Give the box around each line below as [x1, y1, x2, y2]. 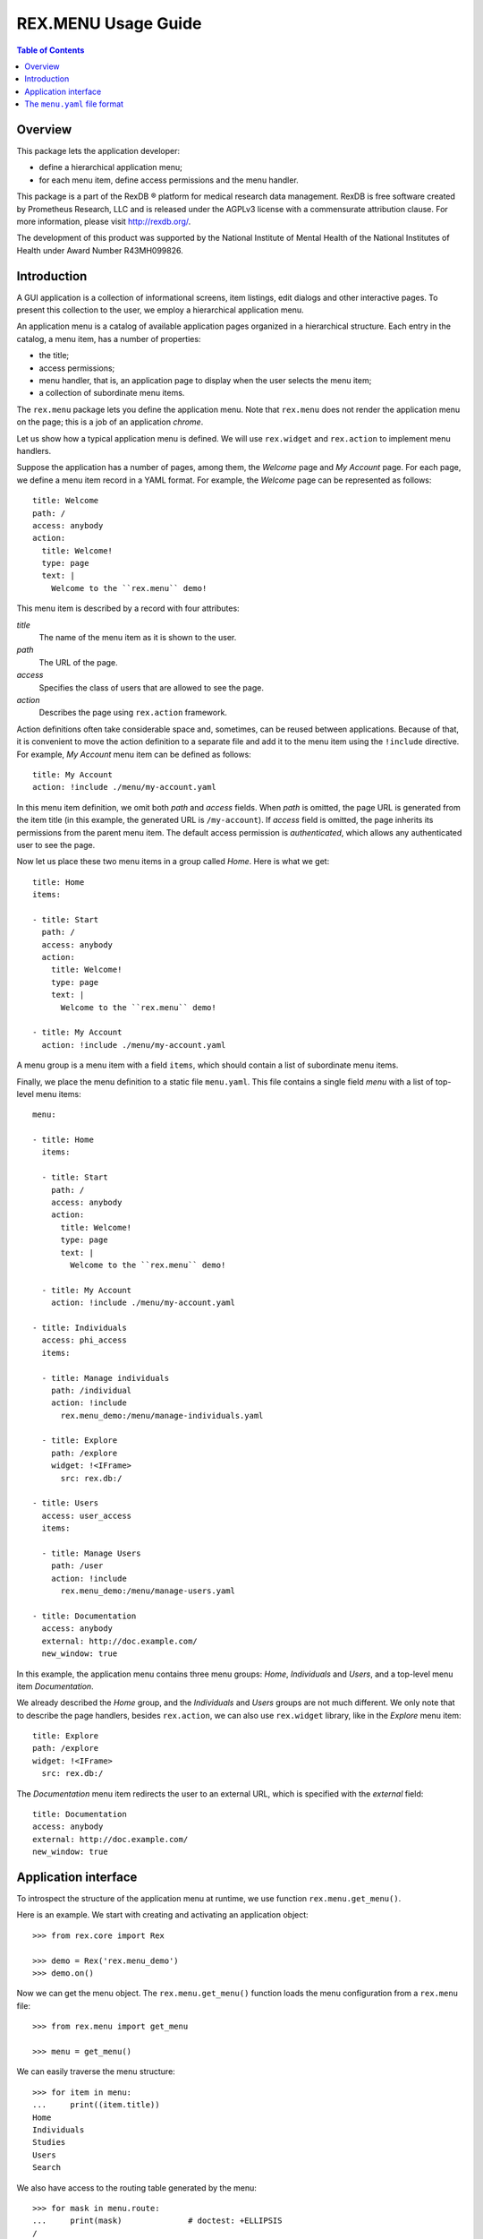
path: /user [50, 1561, 104, 1571]
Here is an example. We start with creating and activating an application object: [16, 1909, 309, 1920]
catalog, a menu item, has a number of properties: [16, 333, 201, 344]
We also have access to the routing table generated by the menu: [16, 2182, 257, 2193]
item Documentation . [16, 1680, 94, 1692]
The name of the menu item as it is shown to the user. [38, 632, 237, 643]
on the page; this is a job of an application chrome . [16, 416, 204, 427]
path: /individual [50, 1385, 132, 1395]
